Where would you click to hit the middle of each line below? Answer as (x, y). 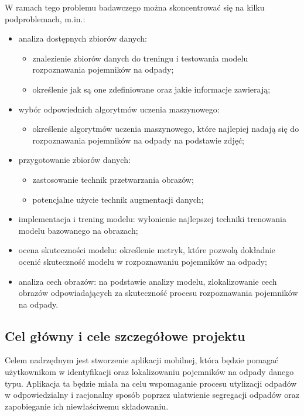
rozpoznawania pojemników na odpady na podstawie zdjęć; (139, 140)
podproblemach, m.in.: (45, 18)
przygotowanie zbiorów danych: (74, 160)
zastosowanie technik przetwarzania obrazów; (113, 179)
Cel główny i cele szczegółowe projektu (125, 335)
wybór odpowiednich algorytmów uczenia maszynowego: (119, 109)
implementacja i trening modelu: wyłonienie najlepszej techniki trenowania (152, 219)
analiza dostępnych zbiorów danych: (83, 38)
